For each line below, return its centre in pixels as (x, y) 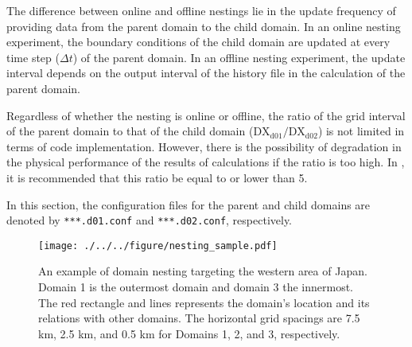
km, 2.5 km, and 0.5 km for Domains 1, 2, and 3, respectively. (189, 333)
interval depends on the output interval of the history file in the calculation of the (206, 73)
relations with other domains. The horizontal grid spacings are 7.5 (199, 318)
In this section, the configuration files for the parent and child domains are (189, 204)
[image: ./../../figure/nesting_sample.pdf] (158, 246)
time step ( (33, 57)
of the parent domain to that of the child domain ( (130, 131)
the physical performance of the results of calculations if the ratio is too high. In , (206, 162)
